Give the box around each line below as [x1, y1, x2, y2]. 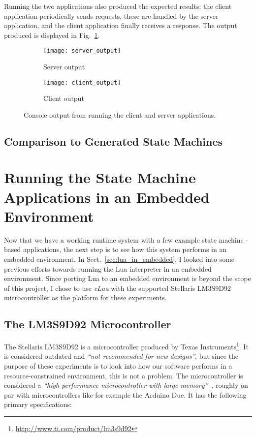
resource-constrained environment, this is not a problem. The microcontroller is [4, 370, 243, 380]
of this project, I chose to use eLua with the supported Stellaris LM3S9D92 [4, 282, 231, 293]
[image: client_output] [43, 79, 121, 86]
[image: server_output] [43, 47, 121, 55]
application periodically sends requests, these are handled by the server [4, 10, 219, 21]
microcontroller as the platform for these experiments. [4, 292, 167, 303]
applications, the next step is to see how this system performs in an [23, 244, 227, 254]
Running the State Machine [4, 167, 196, 187]
